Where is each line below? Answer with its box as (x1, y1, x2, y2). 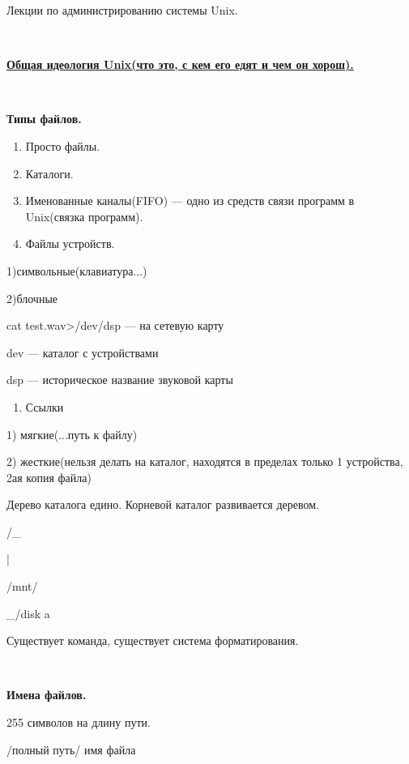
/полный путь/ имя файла (6, 741, 136, 758)
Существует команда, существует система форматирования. (6, 632, 299, 649)
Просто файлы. (25, 137, 100, 154)
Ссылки (25, 398, 64, 415)
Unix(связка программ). (25, 207, 143, 224)
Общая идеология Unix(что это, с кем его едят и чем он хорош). (6, 56, 354, 73)
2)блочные (6, 289, 58, 306)
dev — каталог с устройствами (6, 344, 159, 361)
